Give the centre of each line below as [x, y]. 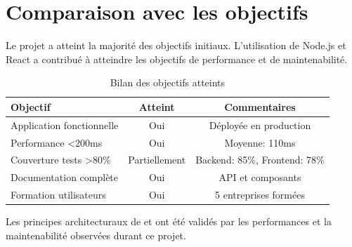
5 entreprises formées [260, 195]
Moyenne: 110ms [260, 142]
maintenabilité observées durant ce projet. [96, 235]
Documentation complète [65, 177]
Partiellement [157, 160]
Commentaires [260, 106]
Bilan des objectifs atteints [168, 82]
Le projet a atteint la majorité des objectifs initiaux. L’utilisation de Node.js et [176, 45]
